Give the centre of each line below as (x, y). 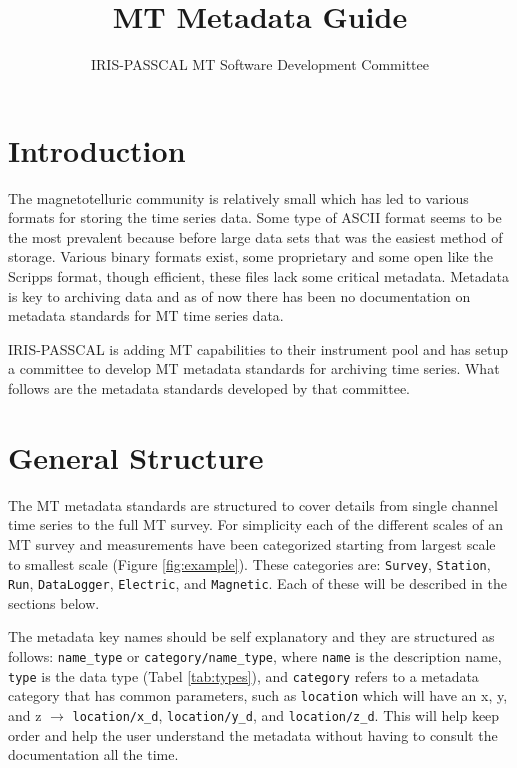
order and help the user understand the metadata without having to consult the (253, 734)
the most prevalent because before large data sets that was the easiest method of (255, 236)
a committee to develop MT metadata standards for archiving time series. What (254, 368)
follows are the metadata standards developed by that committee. (209, 388)
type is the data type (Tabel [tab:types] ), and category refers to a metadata (243, 675)
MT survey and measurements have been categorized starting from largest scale (252, 543)
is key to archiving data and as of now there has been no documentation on (239, 295)
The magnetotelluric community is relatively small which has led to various (238, 197)
